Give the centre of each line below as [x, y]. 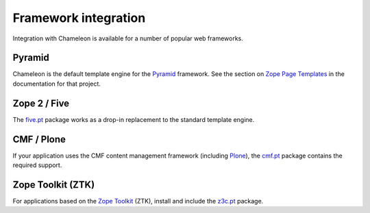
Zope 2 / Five [41, 103]
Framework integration [79, 18]
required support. [37, 165]
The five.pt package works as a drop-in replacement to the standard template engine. [134, 119]
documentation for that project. [57, 84]
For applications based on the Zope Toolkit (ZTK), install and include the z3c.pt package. [138, 201]
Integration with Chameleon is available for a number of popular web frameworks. [128, 38]
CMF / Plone [39, 139]
